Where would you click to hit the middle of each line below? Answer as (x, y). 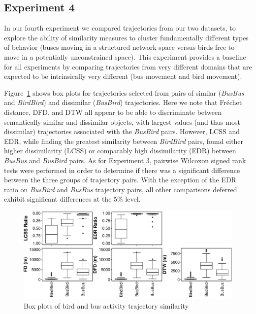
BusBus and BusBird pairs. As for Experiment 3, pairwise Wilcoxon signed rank (125, 160)
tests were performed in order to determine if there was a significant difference (122, 170)
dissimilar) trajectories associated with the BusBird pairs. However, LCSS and (122, 131)
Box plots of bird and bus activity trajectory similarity (106, 305)
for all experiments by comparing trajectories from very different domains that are (128, 66)
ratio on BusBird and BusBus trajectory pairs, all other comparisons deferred (121, 189)
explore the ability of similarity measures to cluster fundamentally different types (126, 37)
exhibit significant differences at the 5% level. (72, 199)
